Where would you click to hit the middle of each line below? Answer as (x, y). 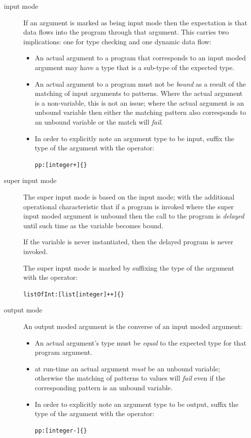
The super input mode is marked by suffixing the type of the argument (129, 267)
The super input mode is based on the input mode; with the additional (129, 196)
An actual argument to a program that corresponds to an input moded (140, 58)
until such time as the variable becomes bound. (93, 225)
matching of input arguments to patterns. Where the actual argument (139, 93)
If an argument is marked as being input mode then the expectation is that (135, 22)
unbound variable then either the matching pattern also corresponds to (140, 112)
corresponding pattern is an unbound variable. (104, 387)
